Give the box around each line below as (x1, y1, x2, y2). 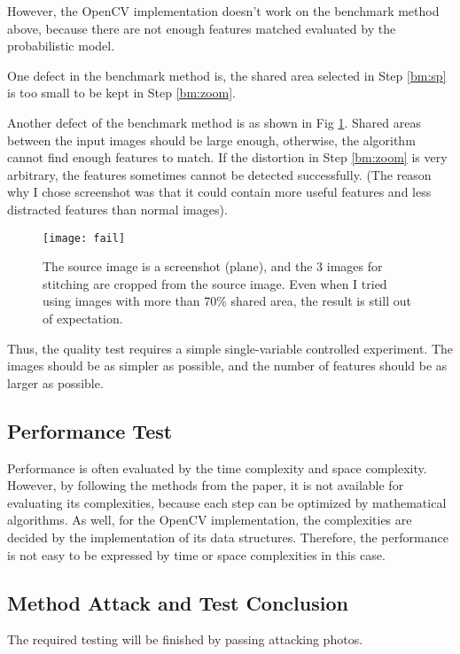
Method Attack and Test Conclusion (7, 588, 348, 616)
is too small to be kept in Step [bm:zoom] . (7, 83, 237, 102)
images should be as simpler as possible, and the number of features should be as (7, 356, 448, 375)
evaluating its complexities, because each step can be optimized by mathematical (7, 493, 447, 511)
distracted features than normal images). (7, 199, 228, 218)
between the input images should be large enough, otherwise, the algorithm (7, 130, 416, 149)
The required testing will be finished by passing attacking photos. (7, 630, 363, 649)
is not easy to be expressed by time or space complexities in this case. (7, 545, 386, 564)
